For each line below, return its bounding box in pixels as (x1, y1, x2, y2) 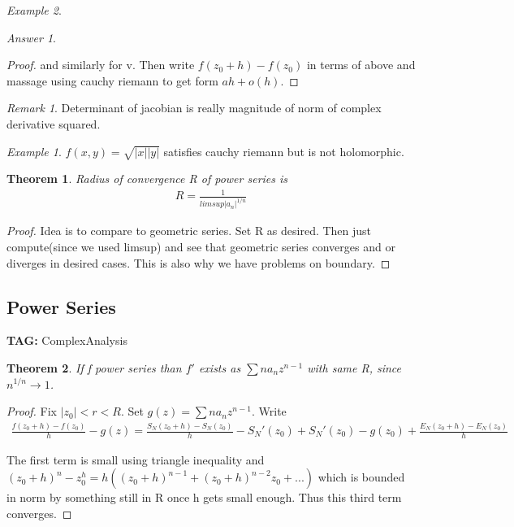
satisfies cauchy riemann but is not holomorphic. (163, 142, 404, 159)
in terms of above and (306, 56, 416, 73)
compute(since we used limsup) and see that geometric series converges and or (6, 237, 395, 255)
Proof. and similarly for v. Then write (6, 56, 195, 73)
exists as (198, 359, 241, 376)
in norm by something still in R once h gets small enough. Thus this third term (6, 489, 402, 506)
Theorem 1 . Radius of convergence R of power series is (6, 170, 288, 187)
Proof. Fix (6, 403, 57, 420)
